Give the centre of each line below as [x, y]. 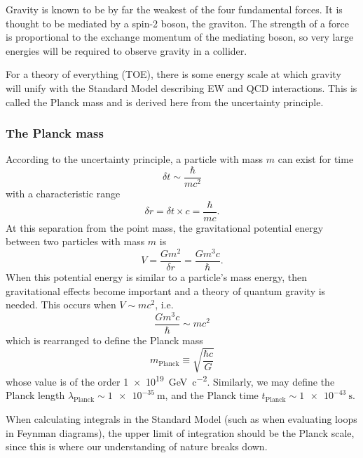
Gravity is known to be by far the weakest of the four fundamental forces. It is [174, 9]
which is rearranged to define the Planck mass [104, 340]
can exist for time [316, 159]
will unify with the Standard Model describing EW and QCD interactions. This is [181, 87]
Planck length [35, 395]
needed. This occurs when [61, 305]
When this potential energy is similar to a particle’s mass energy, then [156, 277]
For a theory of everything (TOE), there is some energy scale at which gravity [173, 74]
